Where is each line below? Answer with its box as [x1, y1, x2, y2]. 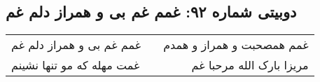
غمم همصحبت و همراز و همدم [163, 36, 309, 53]
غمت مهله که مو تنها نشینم [11, 57, 140, 74]
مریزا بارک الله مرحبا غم [191, 57, 309, 74]
